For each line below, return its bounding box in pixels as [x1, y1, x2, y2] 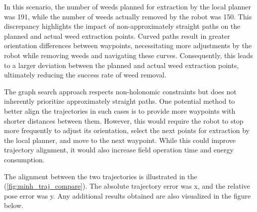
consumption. [4, 154, 45, 164]
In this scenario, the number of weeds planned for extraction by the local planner [4, 1, 252, 11]
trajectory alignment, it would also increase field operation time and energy [4, 144, 234, 155]
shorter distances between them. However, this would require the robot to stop [4, 115, 244, 126]
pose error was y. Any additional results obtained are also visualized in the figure [4, 190, 251, 201]
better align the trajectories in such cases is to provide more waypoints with [4, 105, 236, 116]
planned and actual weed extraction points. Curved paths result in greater [4, 30, 230, 41]
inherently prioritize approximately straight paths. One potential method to [4, 96, 235, 106]
